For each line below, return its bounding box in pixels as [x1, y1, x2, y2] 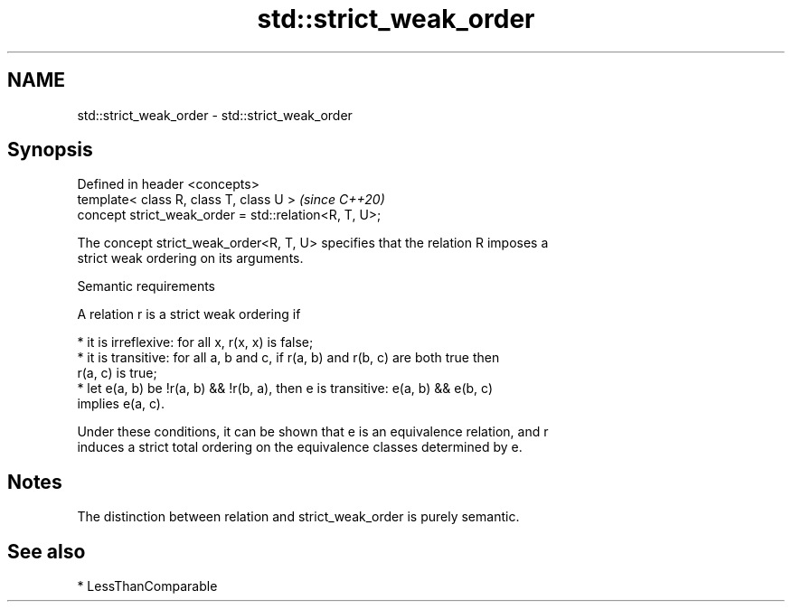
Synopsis [7, 138, 93, 162]
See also [7, 539, 86, 563]
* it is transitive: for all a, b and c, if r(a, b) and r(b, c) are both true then [77, 350, 500, 366]
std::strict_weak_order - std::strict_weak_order [77, 107, 353, 123]
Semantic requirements [77, 278, 216, 295]
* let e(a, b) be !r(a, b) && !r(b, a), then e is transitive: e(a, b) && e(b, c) [77, 380, 493, 397]
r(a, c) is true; [77, 365, 157, 381]
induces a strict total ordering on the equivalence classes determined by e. [77, 439, 523, 455]
